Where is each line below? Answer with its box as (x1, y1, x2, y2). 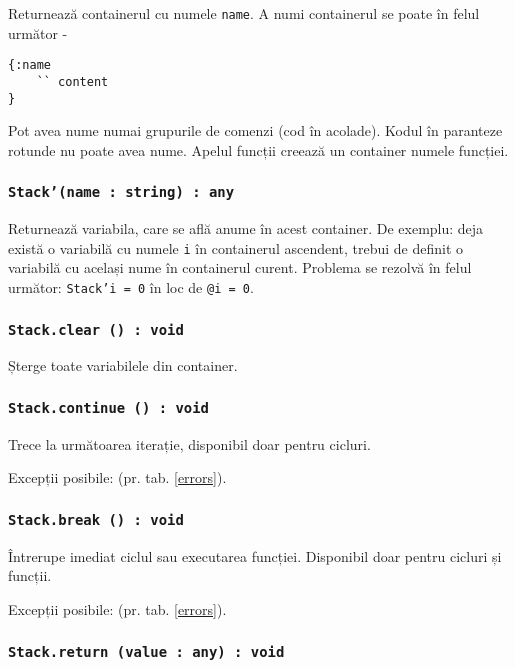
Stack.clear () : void (8, 321, 184, 338)
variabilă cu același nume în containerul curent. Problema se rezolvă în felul (8, 257, 472, 278)
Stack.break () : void (8, 511, 184, 528)
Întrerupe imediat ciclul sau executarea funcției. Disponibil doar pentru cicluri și (8, 545, 502, 566)
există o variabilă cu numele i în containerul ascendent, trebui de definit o (8, 237, 464, 258)
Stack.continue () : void (8, 399, 209, 416)
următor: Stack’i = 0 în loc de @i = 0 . (8, 277, 254, 298)
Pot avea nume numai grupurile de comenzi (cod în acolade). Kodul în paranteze (8, 120, 503, 141)
